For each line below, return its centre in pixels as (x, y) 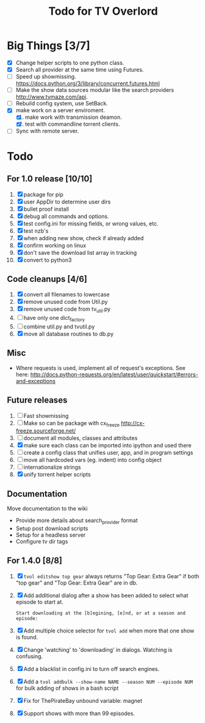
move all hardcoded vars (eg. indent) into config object (93, 460)
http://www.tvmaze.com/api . (52, 97)
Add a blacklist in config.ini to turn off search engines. (92, 668)
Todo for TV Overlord (103, 11)
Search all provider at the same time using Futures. (80, 70)
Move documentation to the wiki (47, 509)
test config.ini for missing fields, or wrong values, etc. (91, 223)
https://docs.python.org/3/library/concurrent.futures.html (88, 83)
